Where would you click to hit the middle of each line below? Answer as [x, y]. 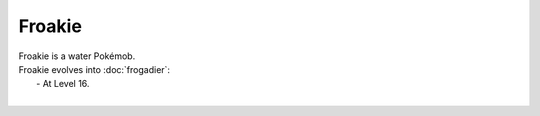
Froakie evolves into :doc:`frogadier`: [94, 69]
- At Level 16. [63, 84]
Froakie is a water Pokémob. [77, 56]
